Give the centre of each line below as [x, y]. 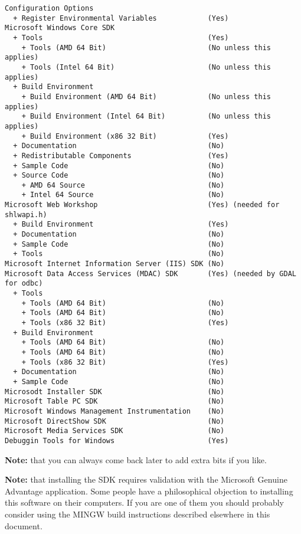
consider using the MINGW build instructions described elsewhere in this [138, 514]
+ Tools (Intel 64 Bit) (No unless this [146, 67]
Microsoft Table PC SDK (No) [115, 402]
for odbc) [24, 284]
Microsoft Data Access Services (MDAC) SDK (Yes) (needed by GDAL [150, 273]
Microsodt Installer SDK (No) [115, 392]
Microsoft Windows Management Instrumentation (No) [115, 411]
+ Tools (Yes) [121, 37]
